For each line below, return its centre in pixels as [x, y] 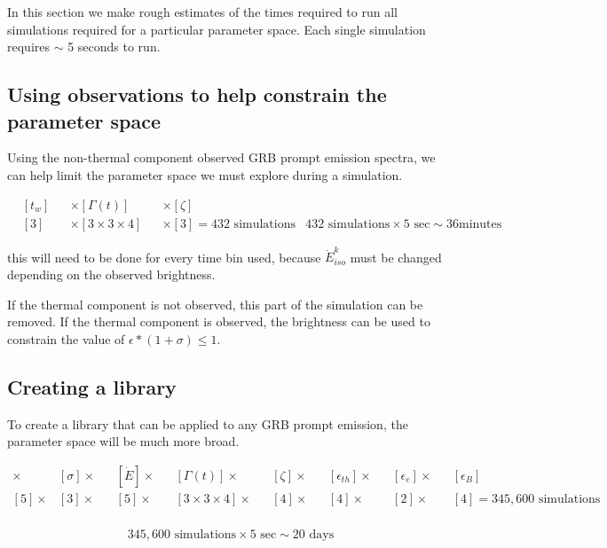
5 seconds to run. [114, 47]
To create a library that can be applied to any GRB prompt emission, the [208, 423]
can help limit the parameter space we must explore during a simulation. [205, 174]
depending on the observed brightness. [111, 274]
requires [28, 47]
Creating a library [92, 386]
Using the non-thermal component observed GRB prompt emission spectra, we [221, 157]
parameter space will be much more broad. [123, 441]
